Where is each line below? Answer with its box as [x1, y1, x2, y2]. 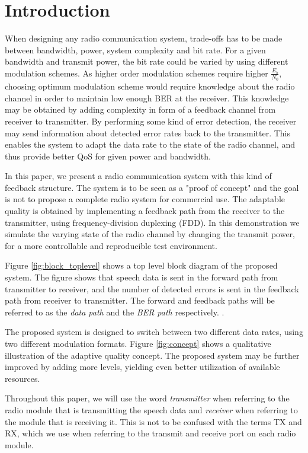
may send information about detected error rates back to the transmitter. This [5, 126, 291, 139]
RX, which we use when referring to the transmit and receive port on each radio [5, 427, 296, 439]
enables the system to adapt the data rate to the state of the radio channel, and [5, 138, 295, 151]
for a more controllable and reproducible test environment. [5, 239, 217, 251]
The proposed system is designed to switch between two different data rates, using [5, 326, 303, 338]
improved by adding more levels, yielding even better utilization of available [5, 361, 280, 373]
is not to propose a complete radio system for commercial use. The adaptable [5, 193, 285, 205]
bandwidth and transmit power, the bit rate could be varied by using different [5, 55, 288, 68]
